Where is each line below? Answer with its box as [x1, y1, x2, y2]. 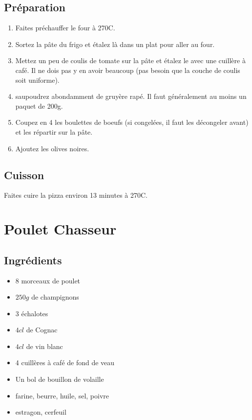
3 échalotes [15, 308, 48, 318]
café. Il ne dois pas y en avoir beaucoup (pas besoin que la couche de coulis [15, 65, 240, 75]
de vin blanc [26, 341, 63, 351]
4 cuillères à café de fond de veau [15, 357, 115, 368]
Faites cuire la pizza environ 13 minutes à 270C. [4, 190, 148, 200]
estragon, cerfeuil [15, 407, 66, 417]
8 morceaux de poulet [15, 275, 81, 285]
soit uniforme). [15, 74, 60, 85]
